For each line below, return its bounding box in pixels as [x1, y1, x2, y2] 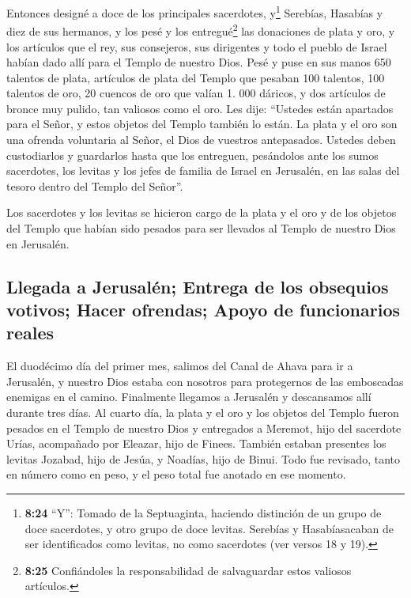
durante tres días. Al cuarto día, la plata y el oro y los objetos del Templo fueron [6, 403, 399, 420]
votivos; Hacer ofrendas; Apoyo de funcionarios [6, 297, 401, 321]
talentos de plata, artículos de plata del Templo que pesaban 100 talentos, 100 [6, 69, 385, 85]
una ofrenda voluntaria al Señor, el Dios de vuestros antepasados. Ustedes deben [6, 131, 396, 148]
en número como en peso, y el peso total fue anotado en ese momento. [6, 466, 346, 483]
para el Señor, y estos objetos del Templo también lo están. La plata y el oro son [6, 115, 398, 132]
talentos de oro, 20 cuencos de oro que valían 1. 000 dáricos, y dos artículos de [6, 85, 386, 101]
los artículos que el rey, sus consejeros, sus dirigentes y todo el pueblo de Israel [6, 38, 387, 55]
